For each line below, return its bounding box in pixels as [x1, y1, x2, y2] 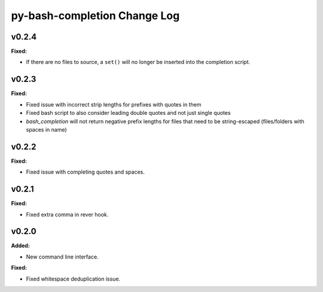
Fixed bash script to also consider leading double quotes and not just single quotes [26, 109, 231, 117]
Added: [11, 242, 30, 250]
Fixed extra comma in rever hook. [26, 211, 109, 218]
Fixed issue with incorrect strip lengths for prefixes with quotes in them [26, 101, 202, 108]
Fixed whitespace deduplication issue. [26, 275, 121, 282]
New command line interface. [26, 253, 99, 260]
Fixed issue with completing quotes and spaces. [26, 168, 145, 176]
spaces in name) [26, 126, 67, 133]
